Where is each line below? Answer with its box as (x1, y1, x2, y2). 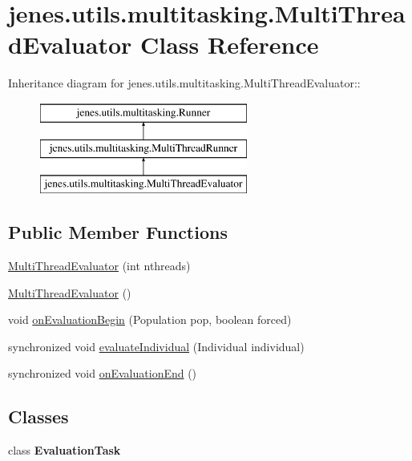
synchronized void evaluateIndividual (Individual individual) (8, 338, 305, 354)
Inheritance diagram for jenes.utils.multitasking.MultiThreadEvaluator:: (8, 75, 361, 91)
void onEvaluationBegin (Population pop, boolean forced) (8, 311, 292, 328)
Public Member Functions (8, 220, 228, 245)
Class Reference (140, 28, 319, 61)
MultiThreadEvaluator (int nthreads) (8, 257, 191, 274)
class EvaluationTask (8, 442, 121, 459)
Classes (8, 404, 69, 429)
